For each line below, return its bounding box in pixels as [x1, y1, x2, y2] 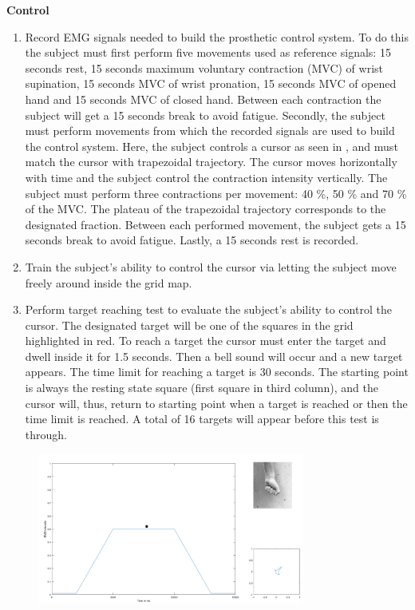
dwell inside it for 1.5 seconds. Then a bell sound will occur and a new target [25, 347, 403, 364]
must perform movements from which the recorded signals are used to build [25, 122, 395, 139]
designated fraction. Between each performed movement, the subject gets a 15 [25, 216, 406, 232]
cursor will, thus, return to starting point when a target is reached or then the [25, 394, 408, 411]
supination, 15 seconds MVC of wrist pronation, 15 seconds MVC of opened [25, 75, 397, 92]
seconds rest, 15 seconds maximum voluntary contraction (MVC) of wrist [25, 59, 383, 76]
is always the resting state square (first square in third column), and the [25, 379, 378, 396]
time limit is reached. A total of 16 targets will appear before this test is [25, 410, 379, 427]
